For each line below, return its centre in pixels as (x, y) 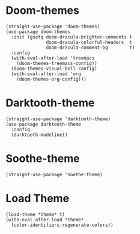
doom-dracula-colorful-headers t (89, 42)
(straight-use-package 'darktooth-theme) (58, 119)
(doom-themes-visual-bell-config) (54, 69)
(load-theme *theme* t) (35, 214)
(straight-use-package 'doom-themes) (53, 26)
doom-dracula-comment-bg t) (90, 48)
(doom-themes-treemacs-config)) (57, 63)
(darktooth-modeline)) (39, 135)
